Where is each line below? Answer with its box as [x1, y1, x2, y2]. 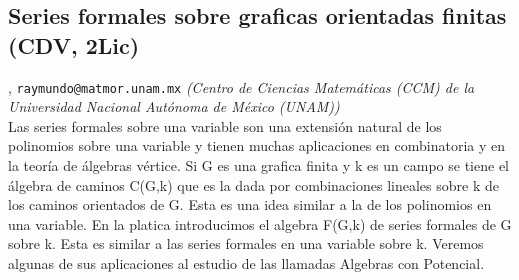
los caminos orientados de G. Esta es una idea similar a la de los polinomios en [8, 194, 492, 215]
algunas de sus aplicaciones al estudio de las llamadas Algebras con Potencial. [8, 253, 485, 273]
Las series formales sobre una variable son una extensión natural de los [8, 115, 442, 136]
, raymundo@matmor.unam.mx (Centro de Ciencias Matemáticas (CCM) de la [8, 76, 475, 97]
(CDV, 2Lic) [8, 29, 140, 60]
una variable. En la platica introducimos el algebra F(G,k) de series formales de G [8, 213, 512, 234]
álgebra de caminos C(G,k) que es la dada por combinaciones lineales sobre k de [8, 174, 499, 195]
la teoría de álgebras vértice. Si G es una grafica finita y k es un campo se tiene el [8, 155, 510, 176]
